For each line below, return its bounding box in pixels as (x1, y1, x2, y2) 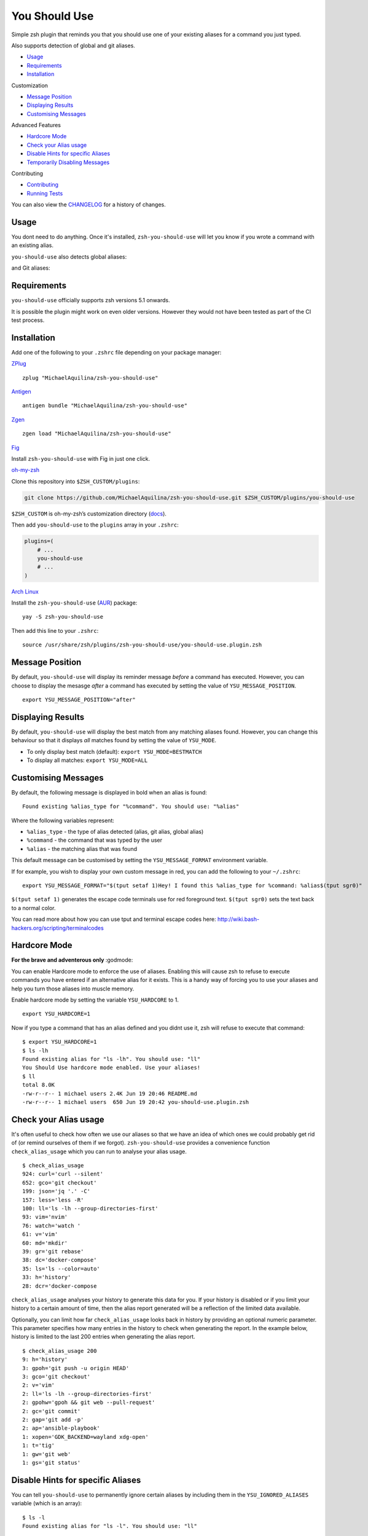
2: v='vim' (22, 1382, 55, 1389)
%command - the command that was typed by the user (26, 836, 163, 844)
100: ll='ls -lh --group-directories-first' (22, 1205, 159, 1212)
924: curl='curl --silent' (22, 1170, 104, 1178)
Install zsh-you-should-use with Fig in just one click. (11, 455, 151, 462)
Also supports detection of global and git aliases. (11, 42, 135, 49)
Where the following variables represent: (11, 817, 115, 824)
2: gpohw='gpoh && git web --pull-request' (22, 1399, 155, 1406)
